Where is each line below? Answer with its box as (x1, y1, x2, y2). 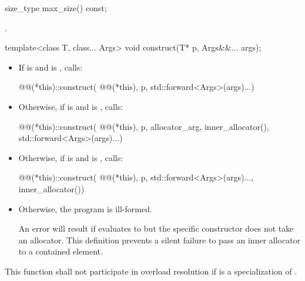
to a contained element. (18, 245, 103, 257)
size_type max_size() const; (5, 2, 107, 14)
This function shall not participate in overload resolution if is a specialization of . (5, 265, 297, 277)
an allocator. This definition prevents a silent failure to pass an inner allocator (18, 233, 301, 246)
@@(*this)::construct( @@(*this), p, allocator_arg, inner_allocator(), (18, 120, 269, 132)
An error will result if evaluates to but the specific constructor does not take (18, 222, 294, 235)
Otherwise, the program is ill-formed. (18, 202, 152, 215)
